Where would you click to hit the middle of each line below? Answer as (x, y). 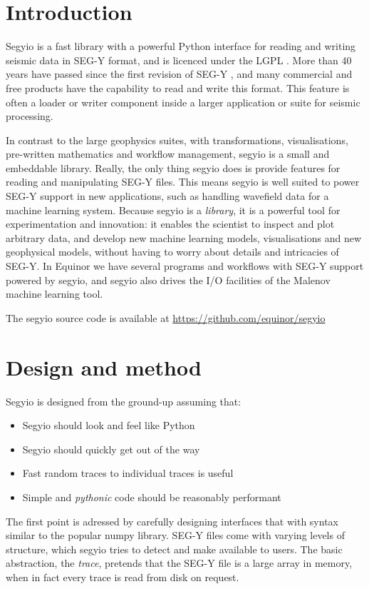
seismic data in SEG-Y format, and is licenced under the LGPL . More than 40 (179, 60)
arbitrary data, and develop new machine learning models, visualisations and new (184, 237)
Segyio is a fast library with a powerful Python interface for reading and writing (181, 46)
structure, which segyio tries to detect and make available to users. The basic (174, 549)
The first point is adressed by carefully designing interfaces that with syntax (172, 521)
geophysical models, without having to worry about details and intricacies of (172, 252)
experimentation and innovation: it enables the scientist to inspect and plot (170, 224)
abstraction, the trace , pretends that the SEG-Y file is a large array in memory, (179, 563)
